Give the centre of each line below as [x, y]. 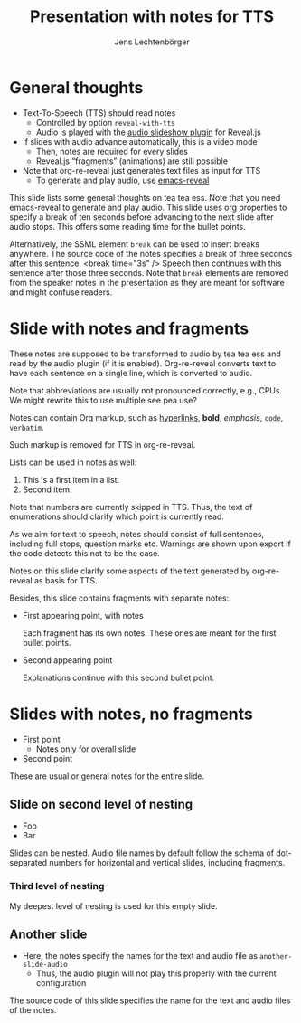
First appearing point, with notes [83, 615]
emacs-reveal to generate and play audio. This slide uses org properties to [148, 207]
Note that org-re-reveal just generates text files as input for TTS [141, 170]
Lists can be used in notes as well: [73, 462]
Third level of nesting [57, 886]
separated [28, 863]
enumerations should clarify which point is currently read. [117, 516]
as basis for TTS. [66, 580]
